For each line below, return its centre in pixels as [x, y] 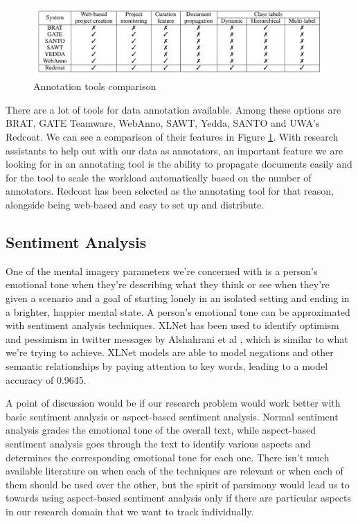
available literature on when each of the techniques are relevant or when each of [174, 471]
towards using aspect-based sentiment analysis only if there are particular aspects [179, 498]
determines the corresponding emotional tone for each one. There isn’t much [168, 457]
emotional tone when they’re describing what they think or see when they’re [168, 284]
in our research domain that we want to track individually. [130, 511]
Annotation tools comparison [95, 86]
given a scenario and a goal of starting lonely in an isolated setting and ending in [178, 298]
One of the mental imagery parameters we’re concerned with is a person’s [162, 271]
